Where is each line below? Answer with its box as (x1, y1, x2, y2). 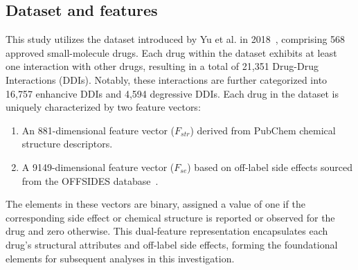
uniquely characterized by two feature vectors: (6, 100, 201, 114)
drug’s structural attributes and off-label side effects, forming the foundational (6, 237, 338, 251)
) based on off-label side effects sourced (187, 159, 352, 174)
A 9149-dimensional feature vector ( (21, 159, 174, 174)
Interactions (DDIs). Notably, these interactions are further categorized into (6, 72, 328, 87)
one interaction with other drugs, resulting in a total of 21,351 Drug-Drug (6, 59, 319, 73)
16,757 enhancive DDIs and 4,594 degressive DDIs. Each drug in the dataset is (6, 86, 339, 100)
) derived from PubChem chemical (190, 123, 336, 137)
